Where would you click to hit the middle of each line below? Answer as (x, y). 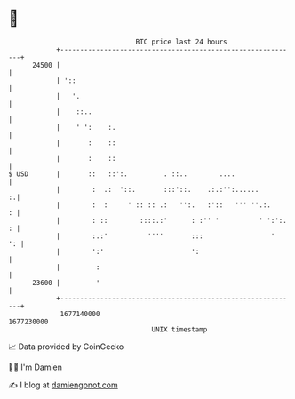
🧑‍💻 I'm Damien (36, 367)
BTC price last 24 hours (181, 42)
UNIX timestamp (179, 329)
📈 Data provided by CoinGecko (66, 347)
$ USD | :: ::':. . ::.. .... (122, 174)
